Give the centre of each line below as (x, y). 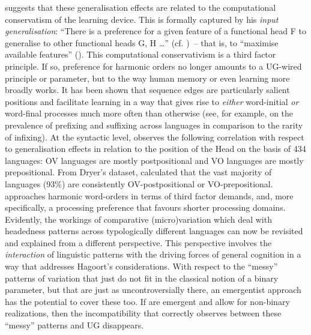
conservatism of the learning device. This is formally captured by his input (142, 19)
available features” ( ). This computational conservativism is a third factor (140, 54)
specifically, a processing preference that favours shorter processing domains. (145, 207)
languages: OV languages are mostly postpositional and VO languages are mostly (154, 160)
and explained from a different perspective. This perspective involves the (138, 242)
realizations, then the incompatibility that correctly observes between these (143, 313)
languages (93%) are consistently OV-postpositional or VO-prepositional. (139, 183)
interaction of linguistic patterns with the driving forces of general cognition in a (153, 254)
